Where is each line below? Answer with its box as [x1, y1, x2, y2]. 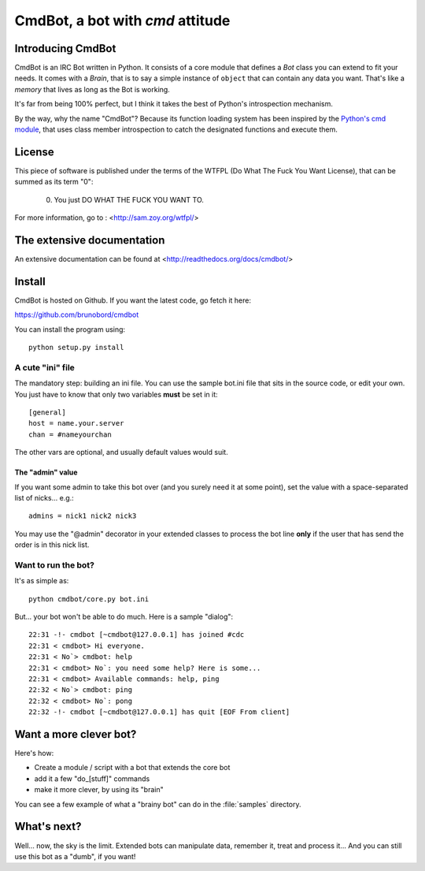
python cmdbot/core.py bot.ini [28, 594, 150, 603]
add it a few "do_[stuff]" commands [34, 773, 150, 784]
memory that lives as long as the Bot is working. [14, 84, 171, 94]
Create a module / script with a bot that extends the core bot [34, 763, 231, 772]
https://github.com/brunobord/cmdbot [14, 310, 139, 319]
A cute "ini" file [14, 362, 75, 373]
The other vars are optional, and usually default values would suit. [14, 448, 228, 457]
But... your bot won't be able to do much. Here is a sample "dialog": [14, 612, 234, 622]
